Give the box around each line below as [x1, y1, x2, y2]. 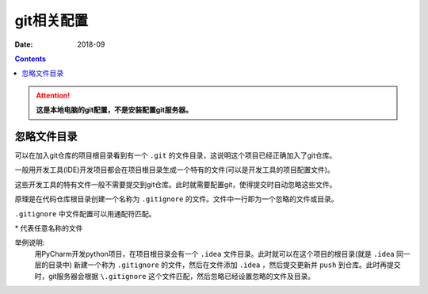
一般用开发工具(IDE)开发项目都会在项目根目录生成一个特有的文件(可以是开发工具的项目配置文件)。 [14, 165, 334, 174]
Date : [14, 40, 33, 49]
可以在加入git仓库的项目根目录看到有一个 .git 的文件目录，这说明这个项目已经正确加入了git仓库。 [14, 151, 337, 160]
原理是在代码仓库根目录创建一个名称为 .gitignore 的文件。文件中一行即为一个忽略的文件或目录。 [14, 194, 338, 204]
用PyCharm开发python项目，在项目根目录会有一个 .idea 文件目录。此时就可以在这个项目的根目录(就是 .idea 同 [34, 249, 403, 258]
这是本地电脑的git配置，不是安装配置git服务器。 [36, 105, 193, 115]
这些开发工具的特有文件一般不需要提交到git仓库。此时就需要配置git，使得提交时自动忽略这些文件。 [14, 179, 337, 189]
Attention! [36, 90, 71, 100]
